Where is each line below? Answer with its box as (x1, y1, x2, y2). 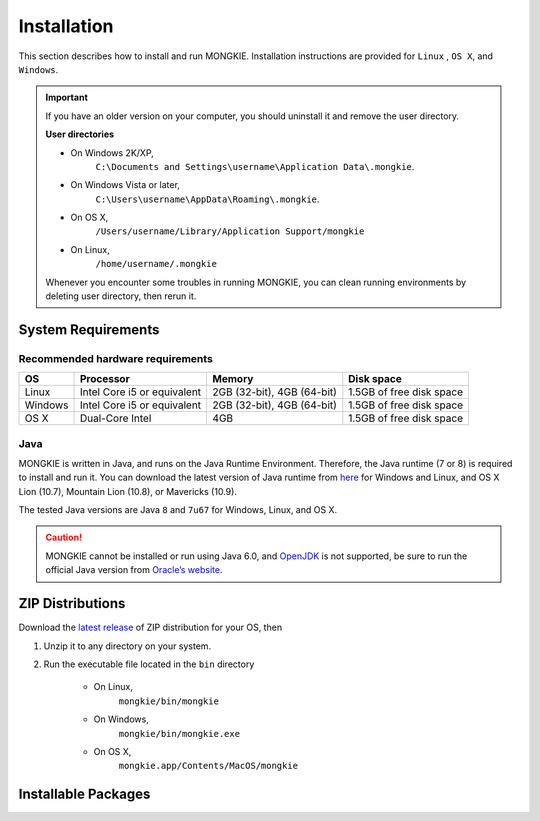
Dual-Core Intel (79, 411, 152, 425)
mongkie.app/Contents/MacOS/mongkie (118, 760, 299, 772)
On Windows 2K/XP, (70, 146, 154, 159)
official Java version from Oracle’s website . (45, 564, 223, 576)
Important (45, 91, 89, 104)
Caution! (45, 531, 83, 544)
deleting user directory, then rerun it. (45, 290, 197, 302)
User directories (45, 128, 115, 140)
